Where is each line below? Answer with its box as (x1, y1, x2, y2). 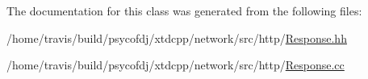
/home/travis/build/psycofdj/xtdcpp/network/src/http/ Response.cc (6, 56, 345, 73)
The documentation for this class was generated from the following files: (6, 2, 362, 19)
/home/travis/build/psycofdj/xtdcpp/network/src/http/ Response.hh (6, 29, 347, 46)
